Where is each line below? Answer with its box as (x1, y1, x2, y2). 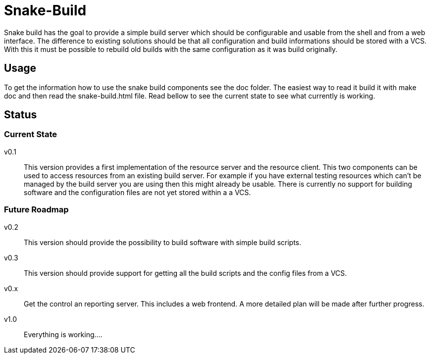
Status (4, 108, 37, 121)
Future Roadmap (4, 205, 69, 215)
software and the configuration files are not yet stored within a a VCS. (24, 188, 251, 197)
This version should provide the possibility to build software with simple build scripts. (24, 238, 302, 247)
